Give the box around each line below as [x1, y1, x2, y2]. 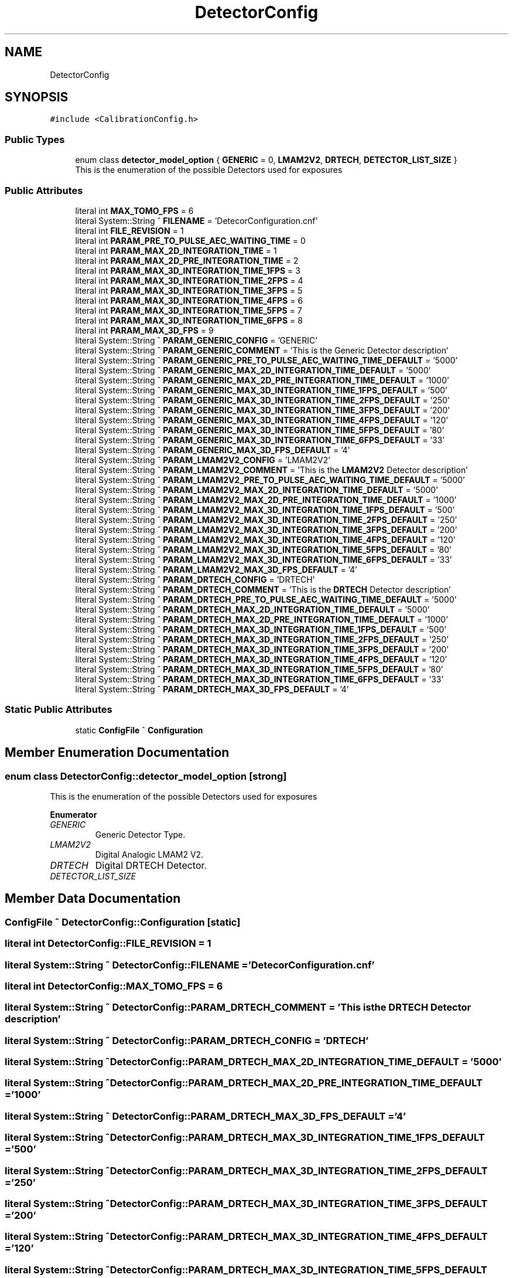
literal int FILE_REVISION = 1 [75, 225, 184, 236]
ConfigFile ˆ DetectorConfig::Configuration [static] [5, 916, 241, 928]
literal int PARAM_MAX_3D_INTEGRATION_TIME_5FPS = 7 [75, 305, 302, 315]
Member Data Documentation [5, 891, 181, 906]
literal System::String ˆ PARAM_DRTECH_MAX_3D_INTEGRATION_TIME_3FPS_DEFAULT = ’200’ [75, 644, 449, 654]
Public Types [5, 133, 65, 145]
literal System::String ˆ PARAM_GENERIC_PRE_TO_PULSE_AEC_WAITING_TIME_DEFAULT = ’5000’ [75, 355, 458, 365]
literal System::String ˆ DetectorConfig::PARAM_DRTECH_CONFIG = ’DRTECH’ [5, 1034, 369, 1046]
